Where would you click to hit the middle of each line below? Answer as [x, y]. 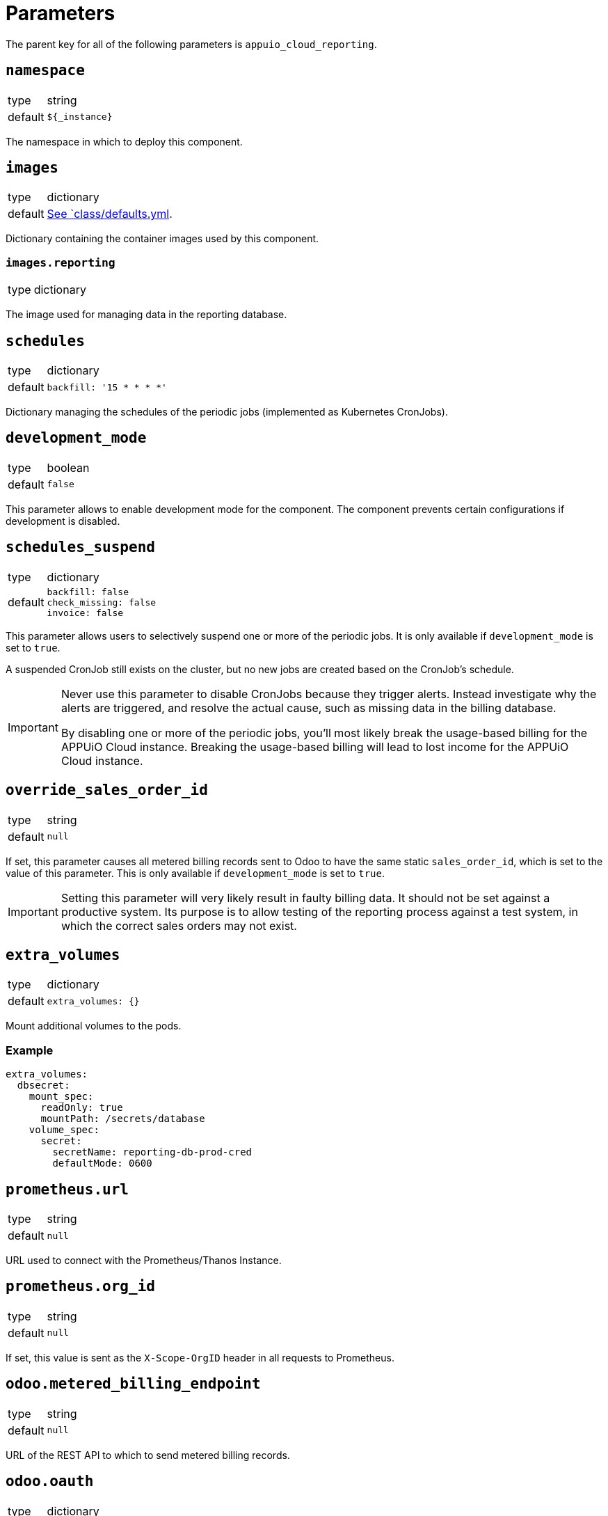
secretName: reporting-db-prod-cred [152, 1152]
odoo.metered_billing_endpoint [133, 1384]
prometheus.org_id [80, 1287]
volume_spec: [64, 1130]
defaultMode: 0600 [102, 1163]
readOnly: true [82, 1108]
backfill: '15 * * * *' [107, 387]
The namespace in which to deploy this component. [124, 141]
